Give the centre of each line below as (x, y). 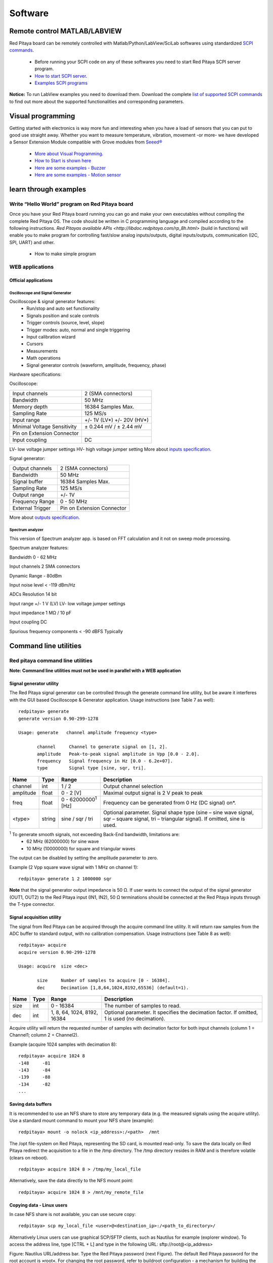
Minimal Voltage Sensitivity (44, 426)
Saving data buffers (31, 1104)
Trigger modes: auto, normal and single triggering (78, 330)
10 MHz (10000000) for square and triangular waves (81, 848)
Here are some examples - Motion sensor (78, 175)
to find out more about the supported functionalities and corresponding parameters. (97, 102)
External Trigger (32, 508)
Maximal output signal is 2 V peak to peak (153, 793)
